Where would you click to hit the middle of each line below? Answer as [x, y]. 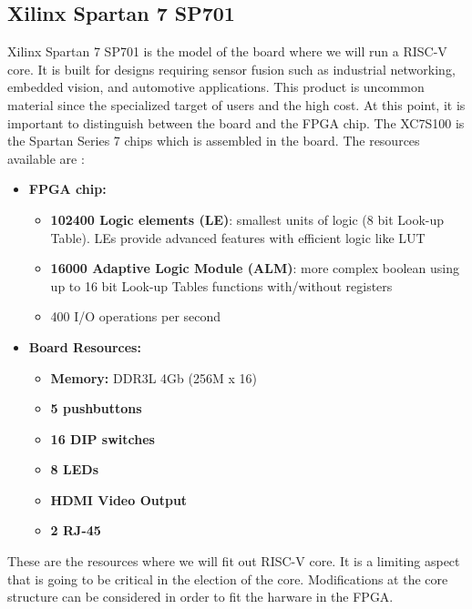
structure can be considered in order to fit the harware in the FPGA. [200, 597]
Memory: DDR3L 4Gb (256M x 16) [154, 377]
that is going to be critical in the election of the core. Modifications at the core [228, 579]
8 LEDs [74, 469]
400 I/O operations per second [136, 316]
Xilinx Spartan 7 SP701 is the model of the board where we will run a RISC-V [227, 51]
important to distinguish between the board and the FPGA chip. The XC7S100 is [236, 122]
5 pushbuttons [96, 408]
